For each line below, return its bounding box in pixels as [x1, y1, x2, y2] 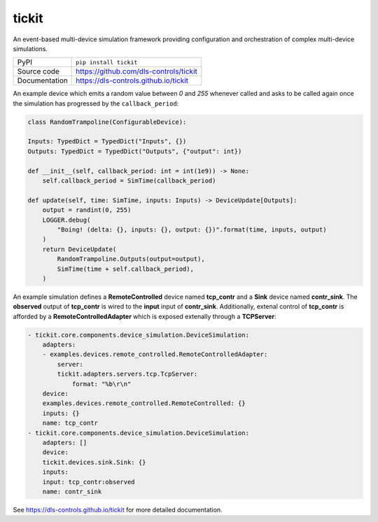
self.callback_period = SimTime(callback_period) [42, 177, 216, 185]
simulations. [13, 44, 48, 52]
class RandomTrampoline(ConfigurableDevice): [27, 118, 187, 126]
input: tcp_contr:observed [42, 478, 136, 486]
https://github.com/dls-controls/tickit [76, 66, 197, 76]
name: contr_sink [42, 487, 102, 495]
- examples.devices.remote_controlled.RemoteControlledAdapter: [42, 351, 268, 358]
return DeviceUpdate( [42, 245, 117, 253]
